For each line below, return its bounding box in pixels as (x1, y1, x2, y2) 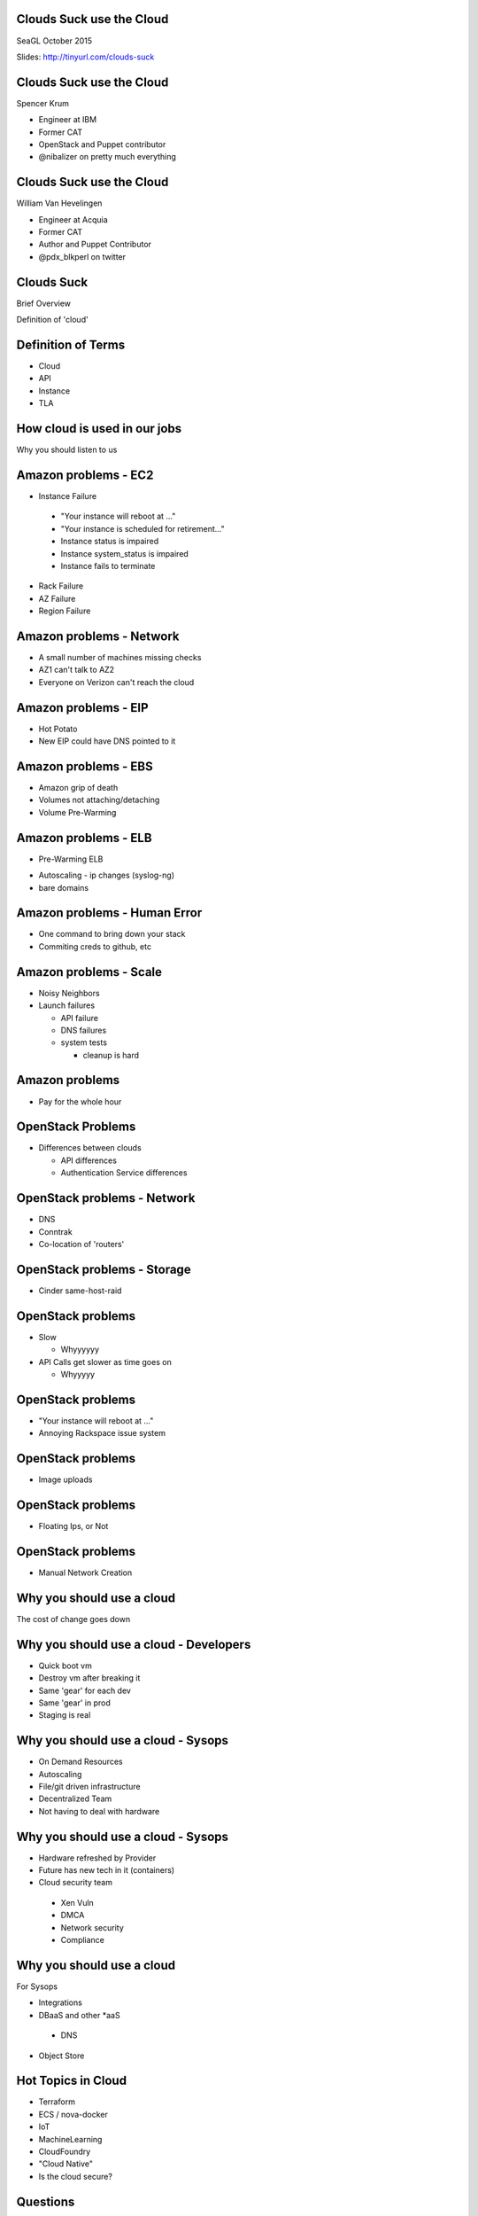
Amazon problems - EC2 (16, 467, 154, 482)
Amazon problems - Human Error (16, 905, 203, 921)
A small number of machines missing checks (38, 652, 202, 663)
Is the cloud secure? (38, 2171, 112, 2181)
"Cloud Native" (38, 2158, 93, 2169)
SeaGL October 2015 (16, 35, 93, 46)
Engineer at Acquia (38, 214, 108, 225)
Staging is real (38, 1710, 91, 1721)
